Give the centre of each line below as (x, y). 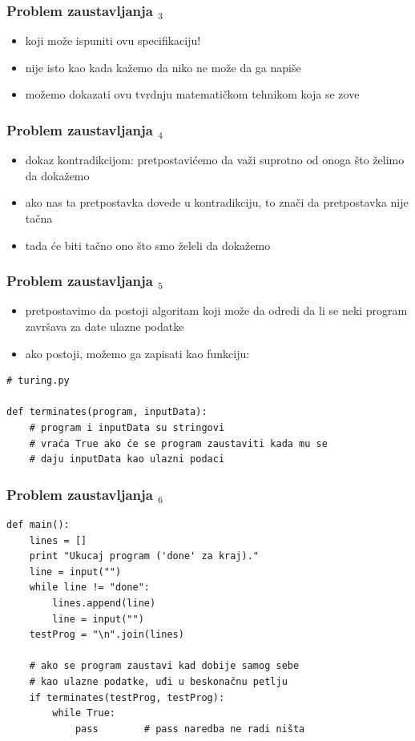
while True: (84, 713)
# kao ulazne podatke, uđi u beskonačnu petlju (158, 681)
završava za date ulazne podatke (105, 326)
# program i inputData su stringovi (127, 427)
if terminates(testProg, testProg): (127, 697)
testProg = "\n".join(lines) (107, 635)
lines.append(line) (104, 603)
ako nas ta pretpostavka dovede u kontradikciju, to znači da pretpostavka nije (217, 202)
